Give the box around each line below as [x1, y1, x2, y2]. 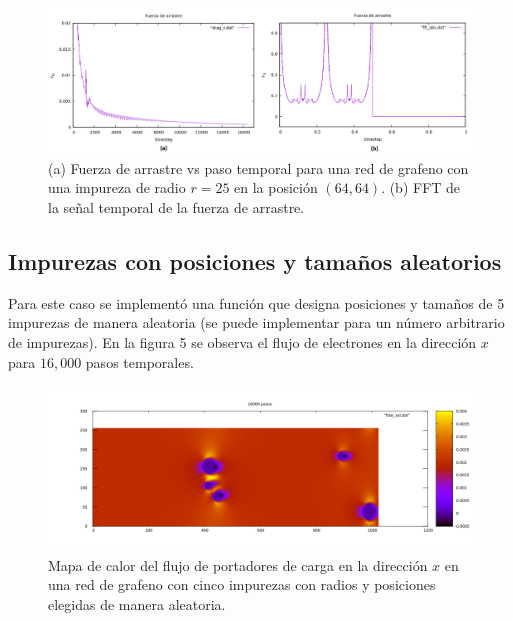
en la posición [234, 177, 318, 198]
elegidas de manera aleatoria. [48, 593, 226, 614]
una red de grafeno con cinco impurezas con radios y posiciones [48, 574, 436, 595]
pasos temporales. [85, 351, 194, 372]
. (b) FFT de [381, 177, 461, 198]
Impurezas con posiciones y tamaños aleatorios [8, 245, 502, 276]
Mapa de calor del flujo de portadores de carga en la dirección [48, 554, 428, 575]
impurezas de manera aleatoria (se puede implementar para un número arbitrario [8, 312, 505, 333]
